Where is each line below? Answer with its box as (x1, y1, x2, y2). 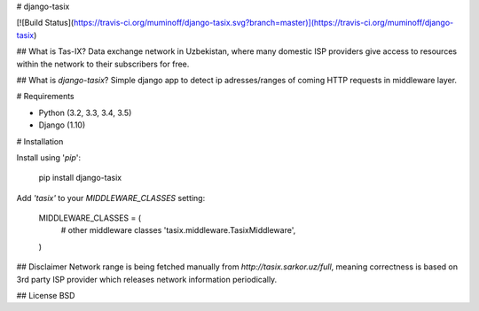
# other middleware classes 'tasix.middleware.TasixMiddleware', (60, 225, 296, 236)
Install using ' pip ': (16, 152, 82, 163)
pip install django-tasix (38, 173, 122, 183)
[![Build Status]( (16, 18, 75, 28)
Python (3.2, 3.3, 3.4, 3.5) (38, 107, 132, 118)
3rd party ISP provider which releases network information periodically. (16, 274, 278, 284)
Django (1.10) (38, 120, 86, 130)
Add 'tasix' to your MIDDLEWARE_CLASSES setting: (16, 192, 206, 203)
